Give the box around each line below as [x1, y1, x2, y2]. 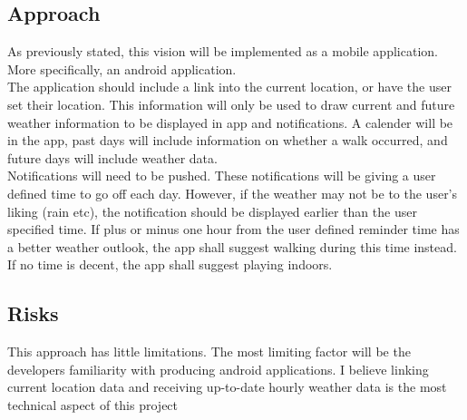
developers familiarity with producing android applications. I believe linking [7, 359, 429, 378]
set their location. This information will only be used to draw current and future [7, 94, 455, 113]
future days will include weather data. [7, 148, 218, 167]
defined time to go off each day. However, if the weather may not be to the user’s [7, 183, 458, 202]
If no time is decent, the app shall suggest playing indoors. [7, 255, 333, 274]
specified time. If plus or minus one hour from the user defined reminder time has [7, 220, 460, 239]
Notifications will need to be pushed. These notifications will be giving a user [7, 166, 436, 185]
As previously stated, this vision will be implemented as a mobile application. [7, 42, 438, 61]
